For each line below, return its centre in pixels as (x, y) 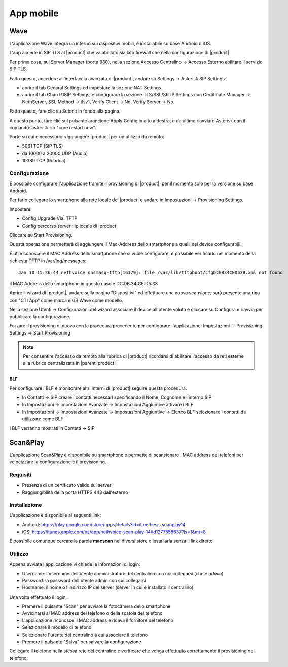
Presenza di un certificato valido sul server (67, 485)
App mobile (34, 13)
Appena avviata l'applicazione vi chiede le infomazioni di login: (75, 564)
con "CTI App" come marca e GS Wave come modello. (66, 300)
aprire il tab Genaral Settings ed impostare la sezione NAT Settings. (92, 88)
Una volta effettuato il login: (38, 597)
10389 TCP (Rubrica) (44, 160)
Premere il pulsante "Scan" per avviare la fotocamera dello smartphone (96, 606)
